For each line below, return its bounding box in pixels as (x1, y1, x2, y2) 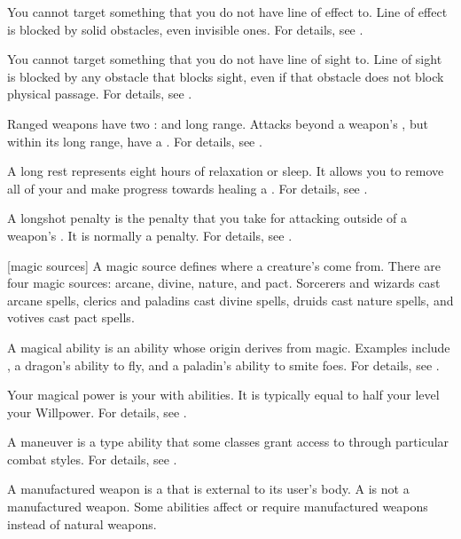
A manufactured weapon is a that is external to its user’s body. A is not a (7, 480, 410, 498)
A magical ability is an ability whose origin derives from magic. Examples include (7, 337, 450, 356)
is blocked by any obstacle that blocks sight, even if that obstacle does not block (7, 67, 444, 85)
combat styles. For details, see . (7, 449, 177, 468)
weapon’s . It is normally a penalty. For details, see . (7, 226, 293, 244)
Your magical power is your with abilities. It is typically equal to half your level (7, 385, 440, 404)
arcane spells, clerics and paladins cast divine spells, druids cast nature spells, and (7, 290, 454, 309)
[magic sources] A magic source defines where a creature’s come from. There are (7, 256, 441, 274)
